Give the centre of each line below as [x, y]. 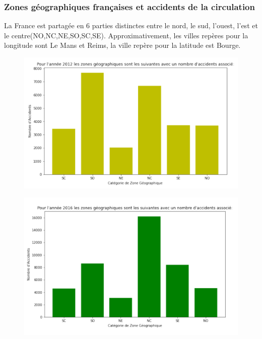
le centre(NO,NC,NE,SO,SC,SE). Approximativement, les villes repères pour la [126, 35]
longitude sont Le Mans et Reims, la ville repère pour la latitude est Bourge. [122, 45]
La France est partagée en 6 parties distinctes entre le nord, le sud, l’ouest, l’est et [131, 25]
